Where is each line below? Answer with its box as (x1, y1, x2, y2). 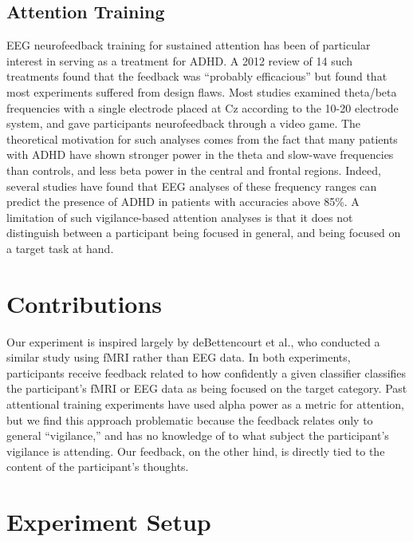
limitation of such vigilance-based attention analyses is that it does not (6, 208, 353, 225)
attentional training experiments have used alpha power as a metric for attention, (6, 396, 404, 413)
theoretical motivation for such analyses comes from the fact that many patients (6, 130, 398, 147)
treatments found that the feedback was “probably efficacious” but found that (6, 68, 387, 85)
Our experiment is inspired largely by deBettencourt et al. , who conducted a (6, 333, 380, 350)
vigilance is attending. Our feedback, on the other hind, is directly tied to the (6, 442, 385, 459)
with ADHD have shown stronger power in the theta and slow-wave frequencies (6, 146, 394, 163)
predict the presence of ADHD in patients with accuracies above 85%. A (6, 193, 360, 210)
